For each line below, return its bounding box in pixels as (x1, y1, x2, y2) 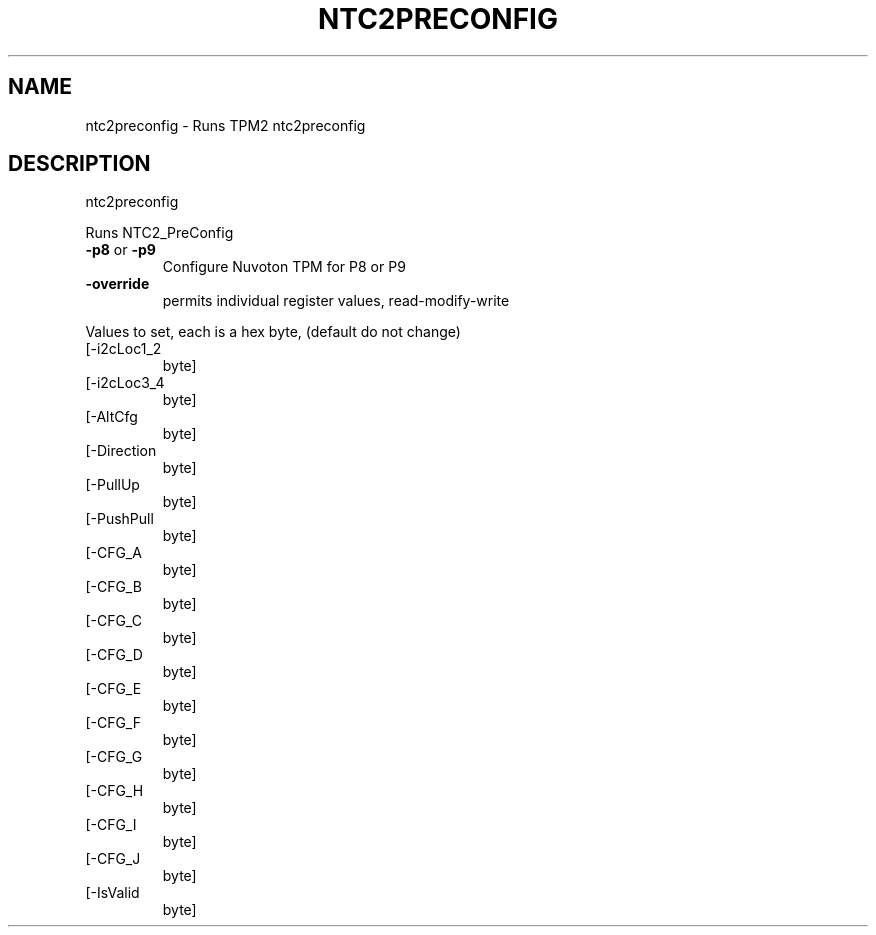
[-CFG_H (85, 782, 144, 800)
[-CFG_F (85, 714, 141, 732)
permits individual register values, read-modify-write (162, 292, 510, 310)
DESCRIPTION (8, 151, 151, 177)
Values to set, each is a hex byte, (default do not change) (85, 323, 461, 341)
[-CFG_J (85, 850, 141, 868)
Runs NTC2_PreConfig (85, 224, 234, 242)
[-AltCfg (85, 408, 138, 426)
